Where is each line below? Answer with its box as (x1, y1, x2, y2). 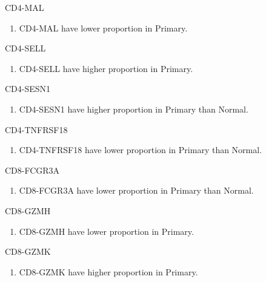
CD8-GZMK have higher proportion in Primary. (19, 265, 198, 278)
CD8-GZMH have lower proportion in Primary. (19, 225, 194, 237)
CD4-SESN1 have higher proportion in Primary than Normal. (19, 102, 248, 115)
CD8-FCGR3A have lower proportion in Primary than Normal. (19, 184, 254, 197)
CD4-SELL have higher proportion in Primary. (19, 62, 193, 74)
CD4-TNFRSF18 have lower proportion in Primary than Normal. (19, 143, 262, 156)
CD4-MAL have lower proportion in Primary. (19, 21, 188, 34)
